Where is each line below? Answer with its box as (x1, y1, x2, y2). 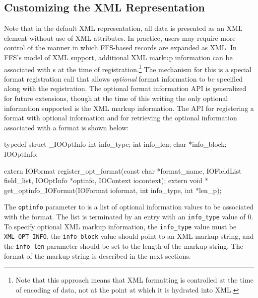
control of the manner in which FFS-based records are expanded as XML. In (4, 42, 237, 53)
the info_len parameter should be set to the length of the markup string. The (4, 240, 243, 251)
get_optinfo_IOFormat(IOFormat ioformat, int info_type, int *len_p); (4, 185, 222, 195)
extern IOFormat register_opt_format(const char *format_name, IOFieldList (4, 165, 242, 176)
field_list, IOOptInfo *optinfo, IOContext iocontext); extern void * (4, 175, 208, 186)
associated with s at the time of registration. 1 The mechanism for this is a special (4, 62, 252, 74)
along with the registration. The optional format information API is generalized (4, 83, 247, 94)
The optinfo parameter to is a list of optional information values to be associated (4, 201, 254, 212)
